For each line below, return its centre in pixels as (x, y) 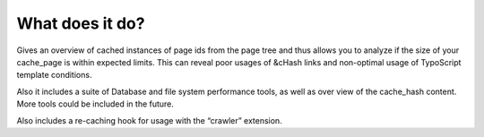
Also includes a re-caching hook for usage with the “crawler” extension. (149, 120)
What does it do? (81, 23)
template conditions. (54, 75)
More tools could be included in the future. (95, 104)
